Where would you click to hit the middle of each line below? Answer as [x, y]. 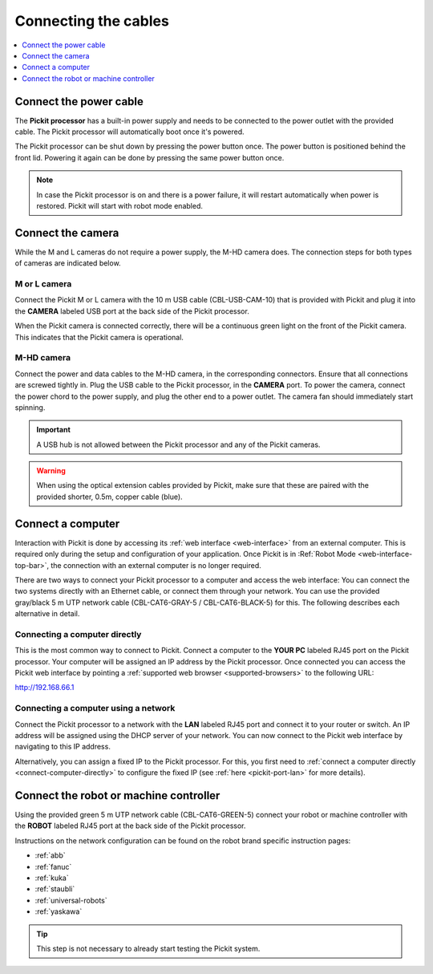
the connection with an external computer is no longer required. [156, 565]
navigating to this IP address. [63, 747]
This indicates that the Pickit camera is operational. [99, 337]
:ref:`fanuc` [53, 866]
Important [54, 430]
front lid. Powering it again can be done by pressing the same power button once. [150, 157]
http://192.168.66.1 [45, 688]
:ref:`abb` [50, 855]
